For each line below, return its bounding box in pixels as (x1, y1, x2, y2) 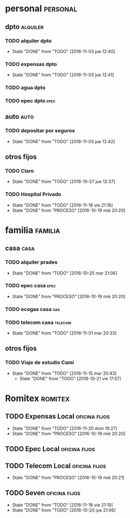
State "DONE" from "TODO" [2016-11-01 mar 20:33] (12, 330, 117, 336)
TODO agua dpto (5, 84, 46, 91)
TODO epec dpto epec (5, 97, 55, 104)
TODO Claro (5, 168, 34, 175)
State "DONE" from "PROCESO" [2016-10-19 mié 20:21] (12, 474, 125, 480)
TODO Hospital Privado (5, 191, 61, 198)
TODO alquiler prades (5, 259, 58, 266)
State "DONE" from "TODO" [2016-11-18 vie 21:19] (12, 502, 113, 508)
